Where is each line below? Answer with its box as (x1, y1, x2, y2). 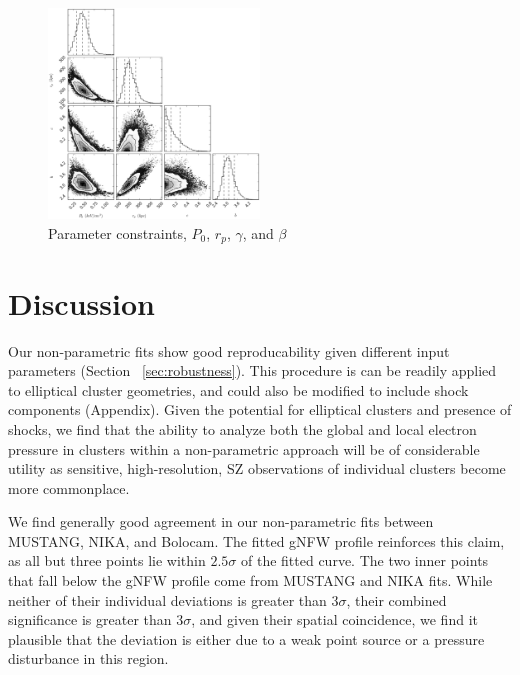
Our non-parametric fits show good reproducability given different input (8, 340, 450, 361)
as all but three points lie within (8, 550, 206, 571)
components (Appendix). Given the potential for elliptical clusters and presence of (8, 399, 512, 420)
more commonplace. (8, 477, 130, 498)
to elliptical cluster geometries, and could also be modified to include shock (8, 379, 469, 400)
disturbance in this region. (8, 648, 169, 669)
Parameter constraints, (48, 222, 187, 243)
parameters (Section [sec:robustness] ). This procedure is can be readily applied (8, 360, 497, 381)
